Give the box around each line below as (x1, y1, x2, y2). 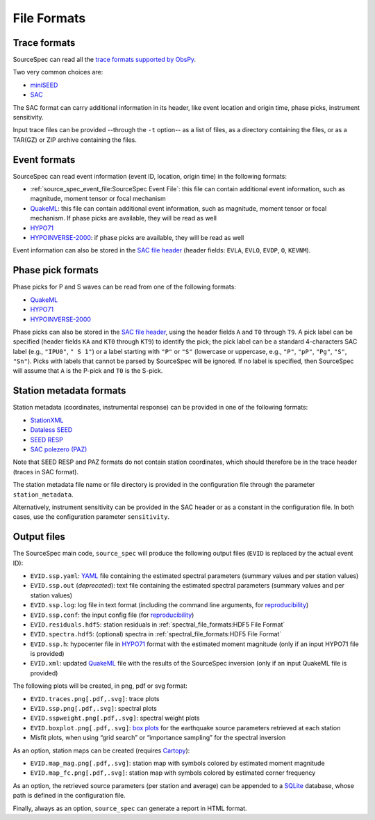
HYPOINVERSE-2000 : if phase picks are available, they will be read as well (30, 234, 244, 242)
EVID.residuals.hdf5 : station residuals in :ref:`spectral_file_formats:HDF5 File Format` (30, 620, 285, 629)
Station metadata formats (12, 385, 126, 396)
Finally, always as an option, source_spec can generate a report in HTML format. (12, 804, 247, 812)
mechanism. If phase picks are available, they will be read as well (30, 214, 217, 223)
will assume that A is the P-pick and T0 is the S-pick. (12, 367, 163, 375)
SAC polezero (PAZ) (30, 445, 87, 453)
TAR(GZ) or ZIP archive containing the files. (12, 136, 137, 144)
